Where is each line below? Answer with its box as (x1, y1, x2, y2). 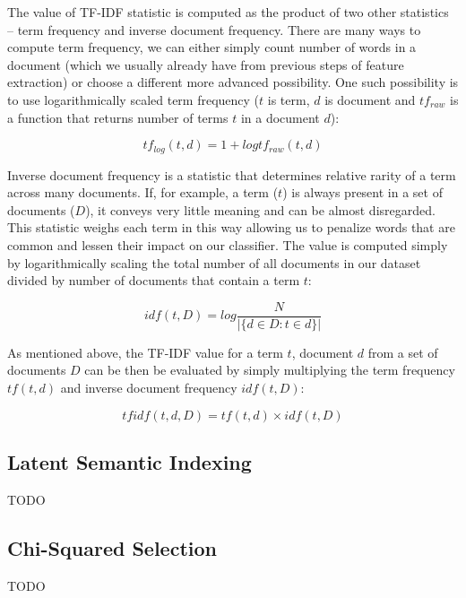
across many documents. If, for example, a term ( (7, 183, 279, 202)
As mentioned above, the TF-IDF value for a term (7, 342, 283, 361)
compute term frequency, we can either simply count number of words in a (7, 38, 417, 56)
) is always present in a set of (282, 183, 443, 202)
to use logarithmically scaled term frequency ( (7, 90, 260, 108)
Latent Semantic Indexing (7, 448, 252, 475)
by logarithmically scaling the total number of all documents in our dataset (7, 253, 421, 272)
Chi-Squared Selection (7, 533, 217, 561)
